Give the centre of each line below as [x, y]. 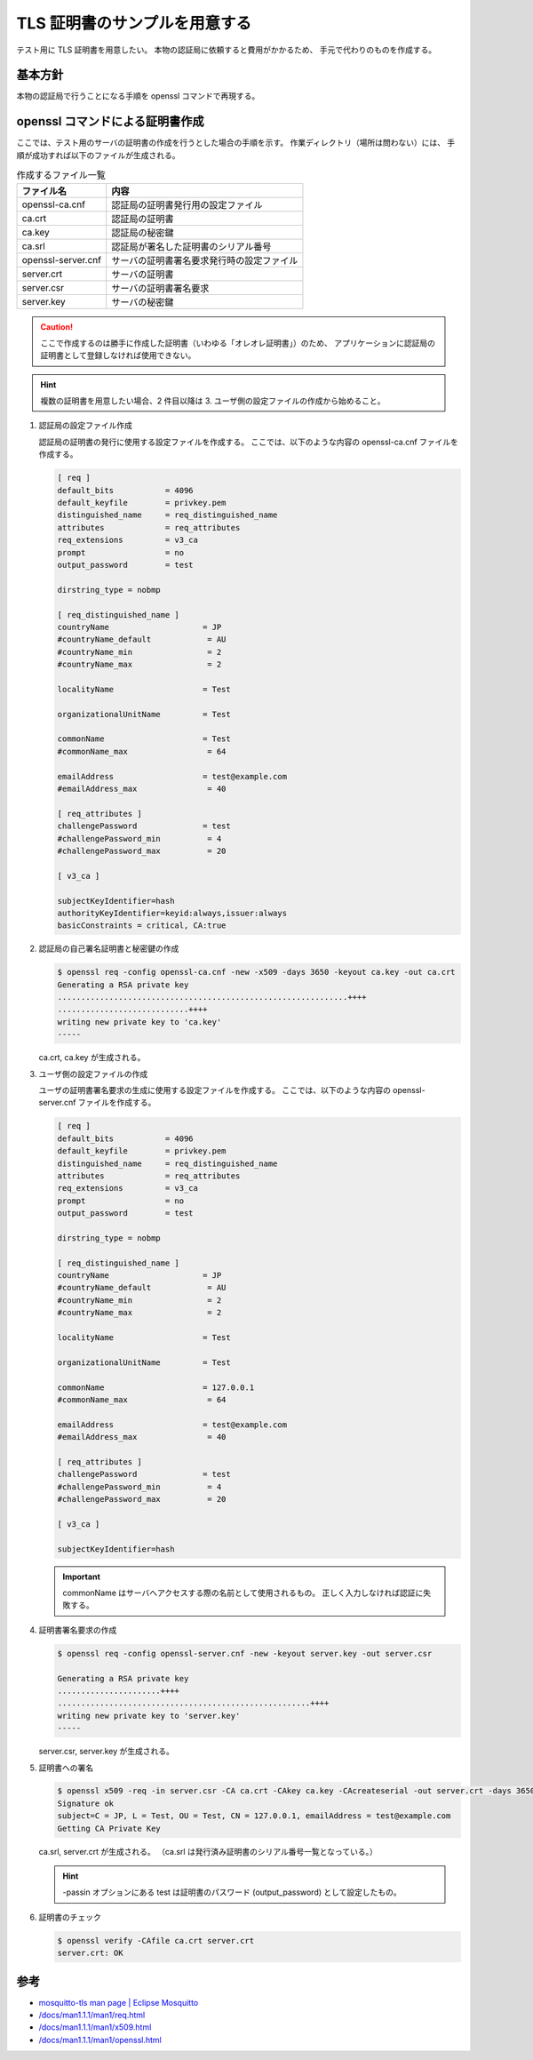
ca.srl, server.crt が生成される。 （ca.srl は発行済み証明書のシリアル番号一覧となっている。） [208, 1851]
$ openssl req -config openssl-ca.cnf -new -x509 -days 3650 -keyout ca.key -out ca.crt [257, 972]
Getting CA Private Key [109, 1828]
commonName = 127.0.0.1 [156, 1387]
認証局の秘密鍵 [143, 233]
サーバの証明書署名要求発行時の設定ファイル [205, 260]
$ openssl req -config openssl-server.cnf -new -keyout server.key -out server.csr [245, 1653]
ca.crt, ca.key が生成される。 [92, 1058]
